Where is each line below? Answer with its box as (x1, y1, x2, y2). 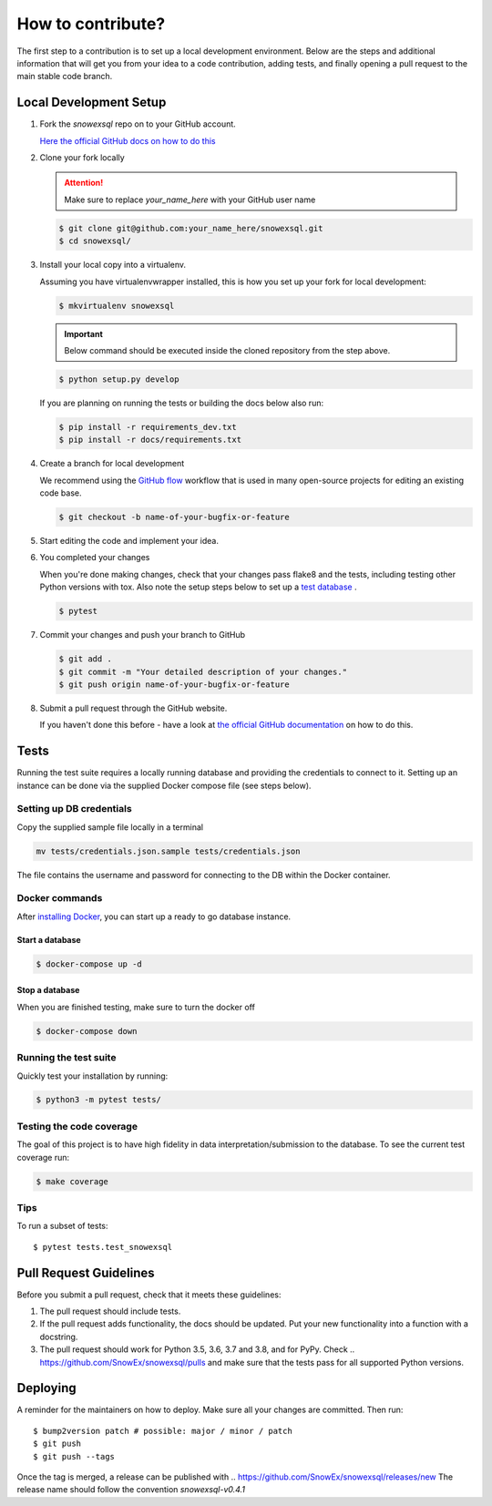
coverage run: (16, 1152, 70, 1163)
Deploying (16, 1380, 77, 1396)
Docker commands (16, 892, 103, 905)
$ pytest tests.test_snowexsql (33, 1242, 173, 1252)
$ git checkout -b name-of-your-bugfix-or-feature (58, 512, 291, 522)
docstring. (39, 1331, 78, 1342)
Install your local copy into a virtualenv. (39, 260, 187, 271)
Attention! (64, 178, 104, 189)
